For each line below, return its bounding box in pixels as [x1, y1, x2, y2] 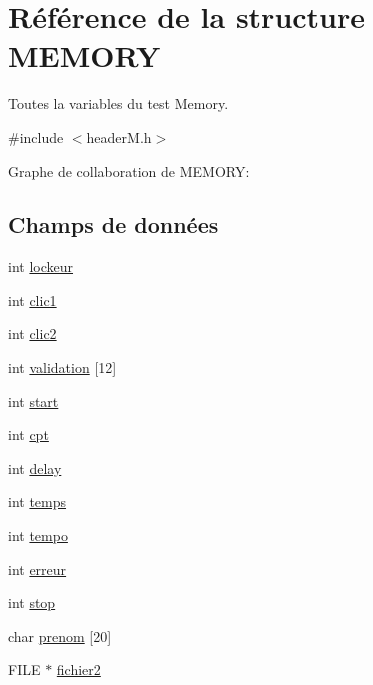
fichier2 [56, 659, 101, 680]
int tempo [8, 525, 68, 546]
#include [8, 126, 64, 147]
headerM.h [86, 126, 152, 147]
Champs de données [8, 209, 219, 240]
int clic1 [8, 289, 57, 310]
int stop [8, 592, 56, 613]
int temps [8, 491, 67, 512]
